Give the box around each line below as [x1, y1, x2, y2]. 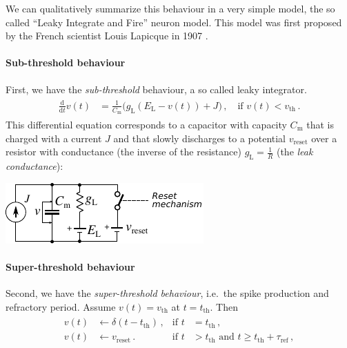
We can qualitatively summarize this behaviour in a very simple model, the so [6, 1, 335, 15]
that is [306, 117, 334, 131]
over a [311, 130, 337, 145]
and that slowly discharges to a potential [113, 130, 286, 145]
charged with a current [6, 130, 102, 145]
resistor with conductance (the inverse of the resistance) [6, 144, 241, 159]
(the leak [276, 144, 313, 159]
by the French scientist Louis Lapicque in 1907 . [6, 28, 208, 43]
